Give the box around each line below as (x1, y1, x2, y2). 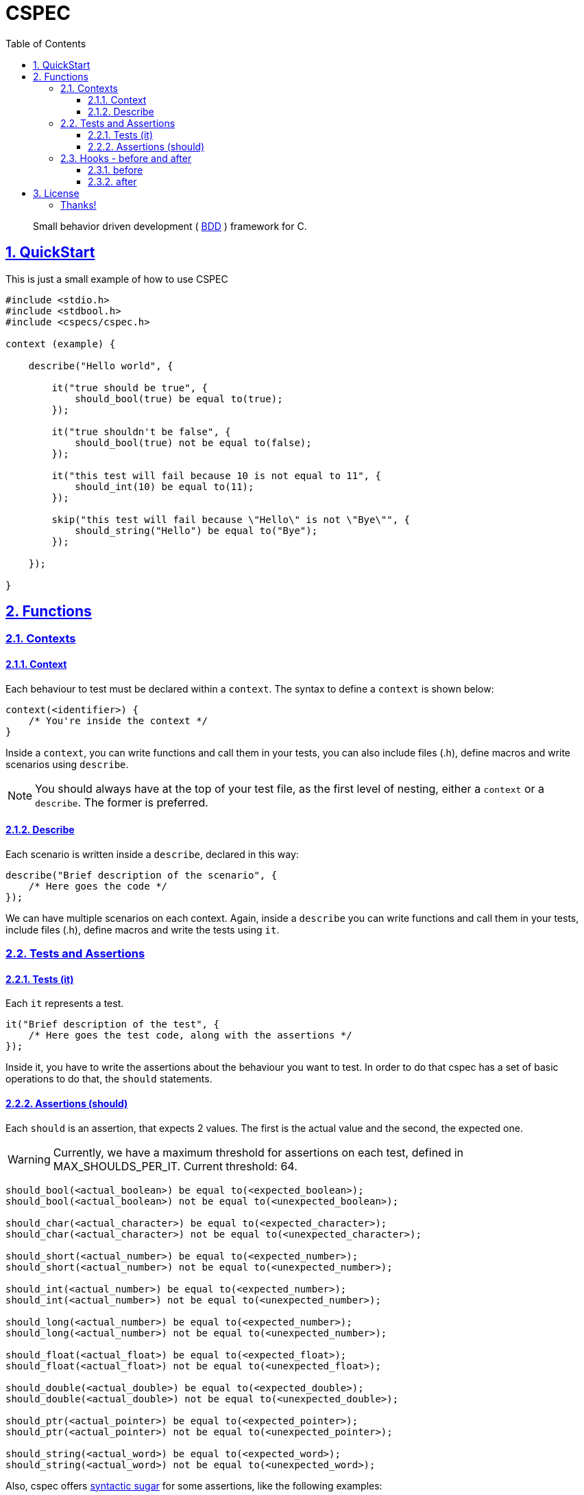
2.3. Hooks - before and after (60, 152, 192, 164)
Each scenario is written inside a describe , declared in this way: (5, 848, 299, 860)
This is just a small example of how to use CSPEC (5, 273, 228, 285)
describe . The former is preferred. (35, 795, 208, 809)
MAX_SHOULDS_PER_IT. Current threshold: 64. (53, 1159, 297, 1173)
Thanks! (60, 198, 97, 211)
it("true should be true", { (51, 382, 208, 393)
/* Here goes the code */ (28, 880, 168, 892)
